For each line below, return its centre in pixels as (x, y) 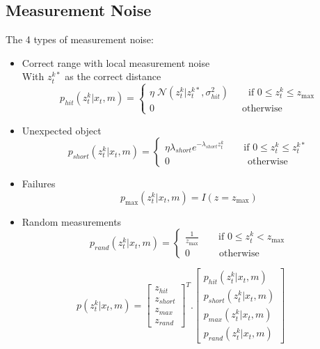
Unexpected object (62, 130)
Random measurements (72, 221)
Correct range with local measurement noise (116, 62)
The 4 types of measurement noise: (80, 39)
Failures (39, 184)
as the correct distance (113, 76)
